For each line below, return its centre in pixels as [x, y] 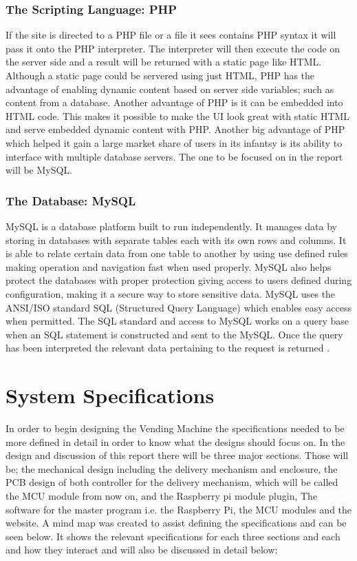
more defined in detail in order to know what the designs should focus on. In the [175, 441]
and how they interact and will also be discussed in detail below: [142, 550]
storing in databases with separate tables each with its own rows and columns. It [176, 239]
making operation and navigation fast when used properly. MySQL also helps [169, 266]
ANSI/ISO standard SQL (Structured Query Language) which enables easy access [178, 307]
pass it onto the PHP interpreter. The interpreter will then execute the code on [173, 48]
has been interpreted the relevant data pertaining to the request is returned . [168, 348]
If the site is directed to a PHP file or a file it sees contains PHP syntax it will [171, 35]
